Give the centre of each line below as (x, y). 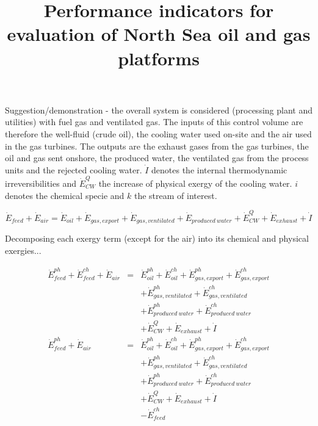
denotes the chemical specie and (65, 195)
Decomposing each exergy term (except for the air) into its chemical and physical (157, 238)
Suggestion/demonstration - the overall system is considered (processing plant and (159, 110)
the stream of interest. (175, 195)
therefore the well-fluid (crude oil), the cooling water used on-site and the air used (158, 133)
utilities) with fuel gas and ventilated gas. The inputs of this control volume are (154, 122)
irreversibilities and (41, 183)
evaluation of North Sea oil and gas (159, 34)
